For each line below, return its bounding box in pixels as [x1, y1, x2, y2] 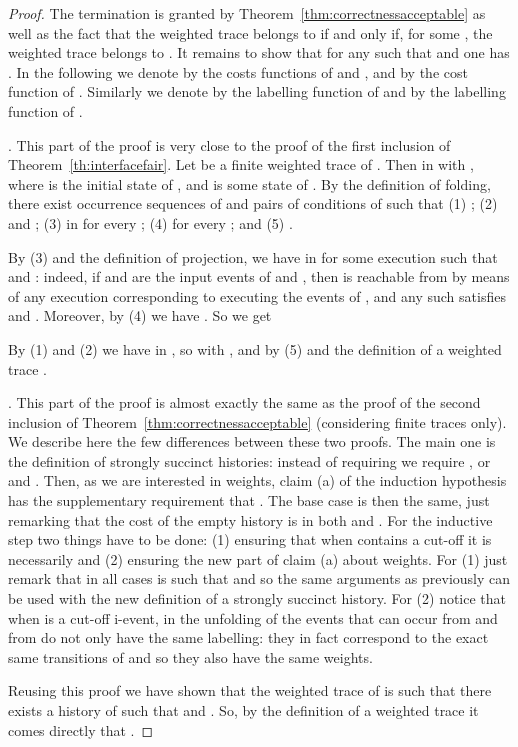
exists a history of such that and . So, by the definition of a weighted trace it [8, 700, 479, 720]
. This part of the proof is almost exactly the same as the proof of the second [8, 392, 481, 413]
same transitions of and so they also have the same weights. [8, 646, 373, 667]
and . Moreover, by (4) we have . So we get [8, 305, 272, 326]
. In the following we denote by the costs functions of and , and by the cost [8, 61, 468, 82]
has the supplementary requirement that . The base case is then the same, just [8, 490, 490, 511]
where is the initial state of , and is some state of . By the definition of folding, [8, 173, 491, 194]
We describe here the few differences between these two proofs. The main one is [8, 431, 496, 452]
